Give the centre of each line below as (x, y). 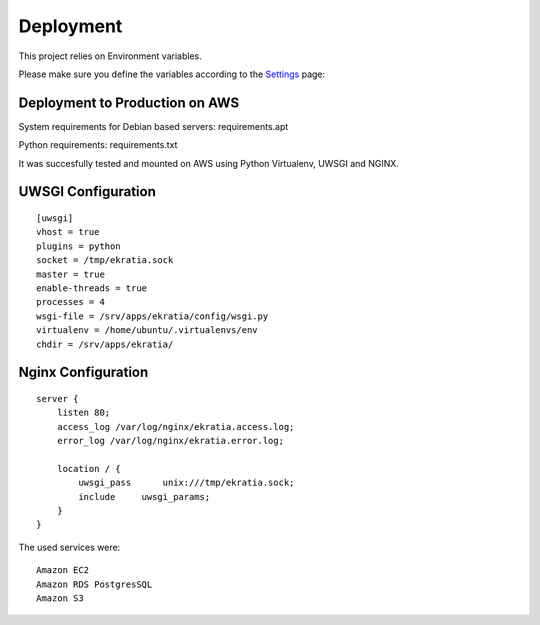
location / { (88, 468)
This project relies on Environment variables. (110, 56)
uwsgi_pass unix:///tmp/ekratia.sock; (186, 483)
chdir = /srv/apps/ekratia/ (105, 344)
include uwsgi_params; (144, 496)
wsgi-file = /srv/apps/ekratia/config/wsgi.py (152, 316)
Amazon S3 (60, 598)
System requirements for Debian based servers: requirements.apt (153, 126)
